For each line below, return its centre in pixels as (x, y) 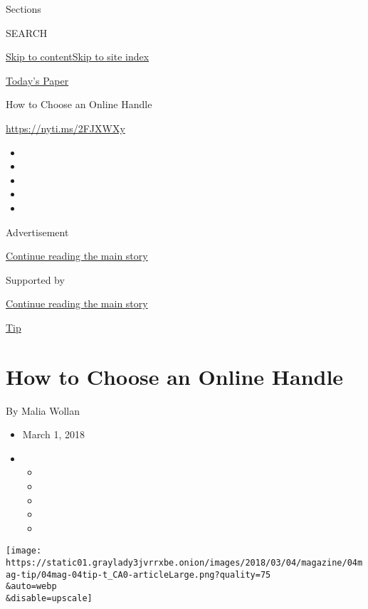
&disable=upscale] (49, 598)
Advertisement (37, 232)
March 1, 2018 (53, 434)
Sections (23, 9)
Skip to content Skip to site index (78, 57)
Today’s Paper (37, 80)
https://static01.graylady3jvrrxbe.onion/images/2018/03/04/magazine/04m (184, 563)
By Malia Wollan (43, 410)
